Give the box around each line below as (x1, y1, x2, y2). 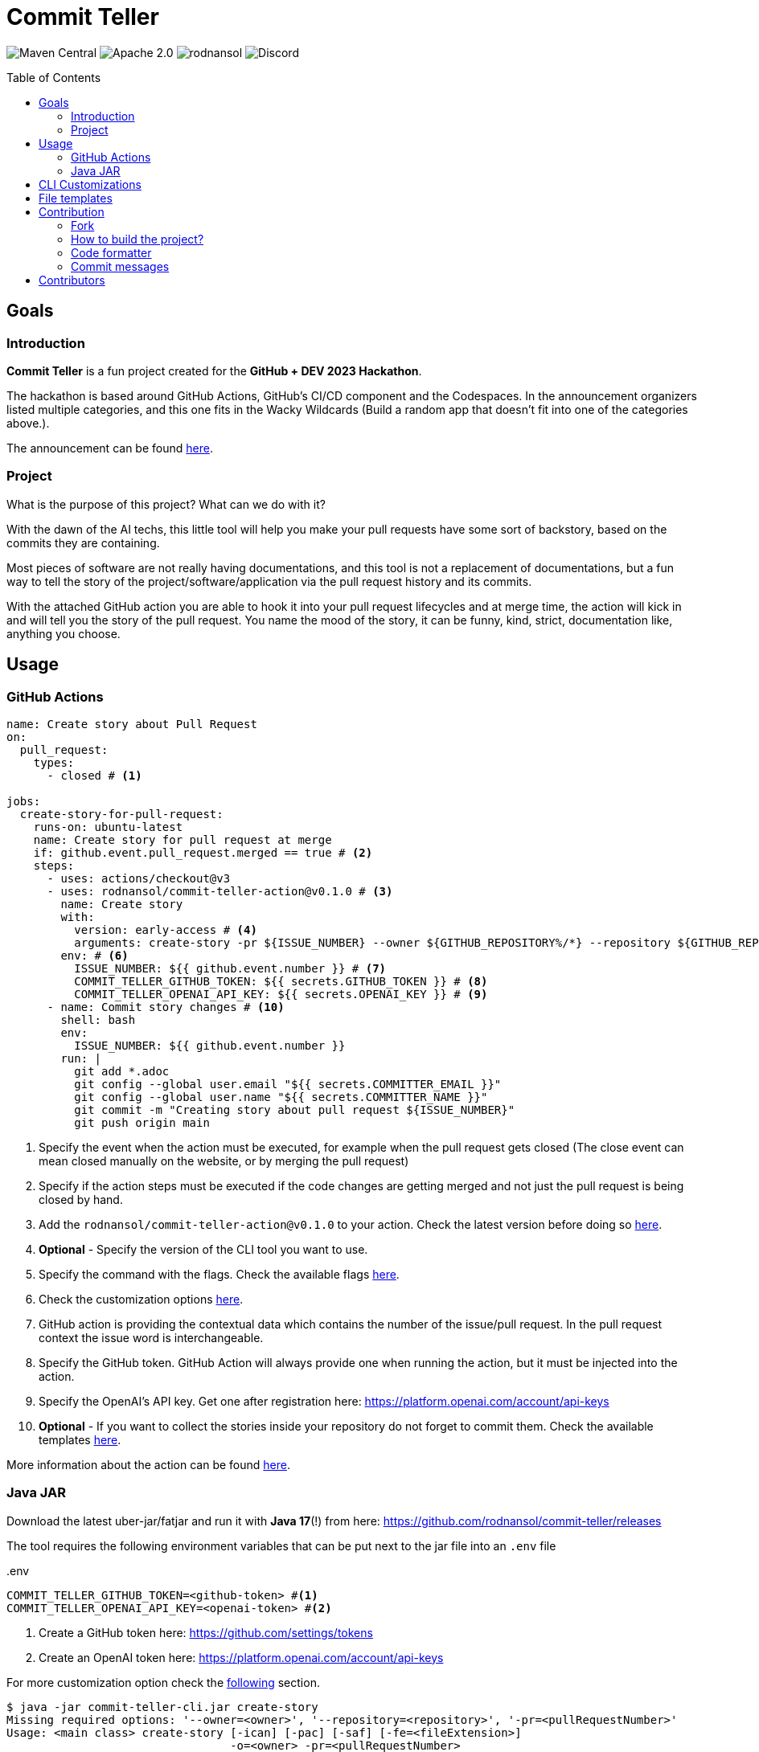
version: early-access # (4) (74, 923, 257, 936)
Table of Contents (6, 70, 101, 84)
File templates (39, 190, 113, 205)
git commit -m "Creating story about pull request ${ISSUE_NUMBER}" (74, 1103, 515, 1116)
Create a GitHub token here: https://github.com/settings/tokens (39, 1625, 373, 1639)
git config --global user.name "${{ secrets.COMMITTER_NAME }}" (74, 1090, 488, 1103)
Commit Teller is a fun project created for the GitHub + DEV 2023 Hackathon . (6, 363, 422, 378)
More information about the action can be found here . (6, 1457, 291, 1472)
